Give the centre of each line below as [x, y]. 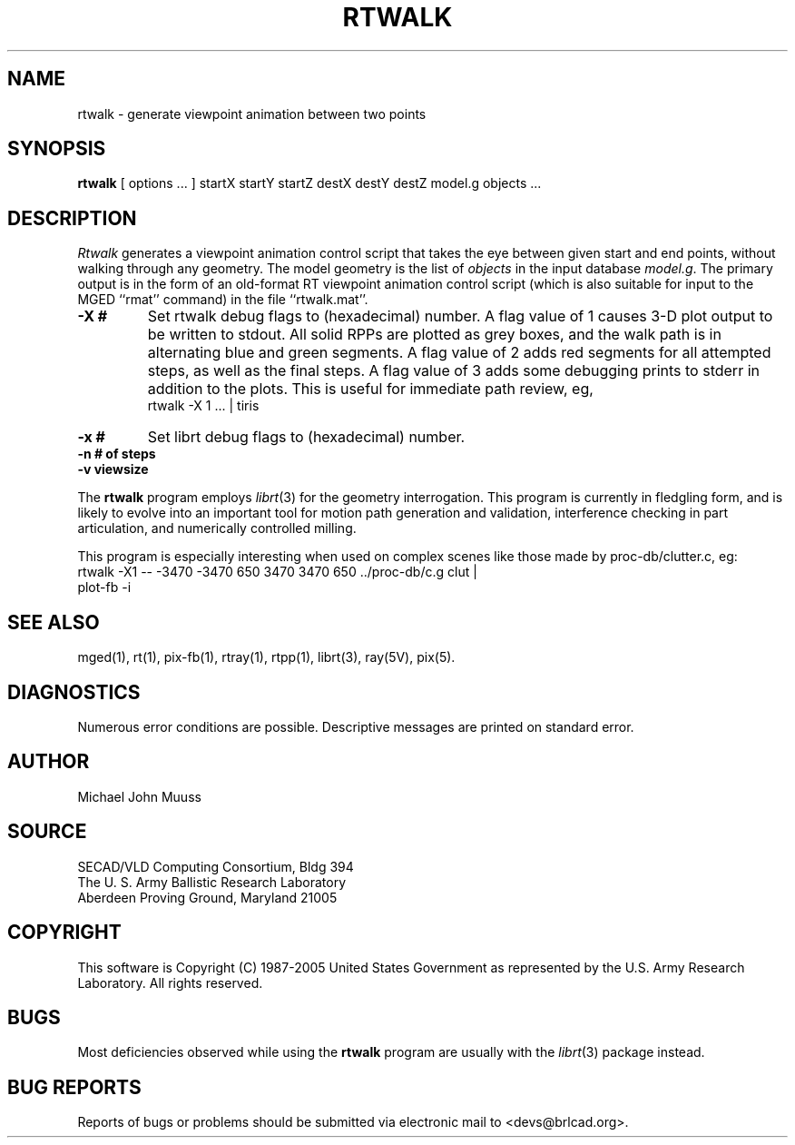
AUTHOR [49, 762]
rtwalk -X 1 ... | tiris [203, 406]
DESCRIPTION [72, 218]
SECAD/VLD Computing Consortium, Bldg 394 [216, 866]
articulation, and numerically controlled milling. [217, 528]
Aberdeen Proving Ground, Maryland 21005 [207, 897]
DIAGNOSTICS [74, 692]
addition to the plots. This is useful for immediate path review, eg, [370, 389]
